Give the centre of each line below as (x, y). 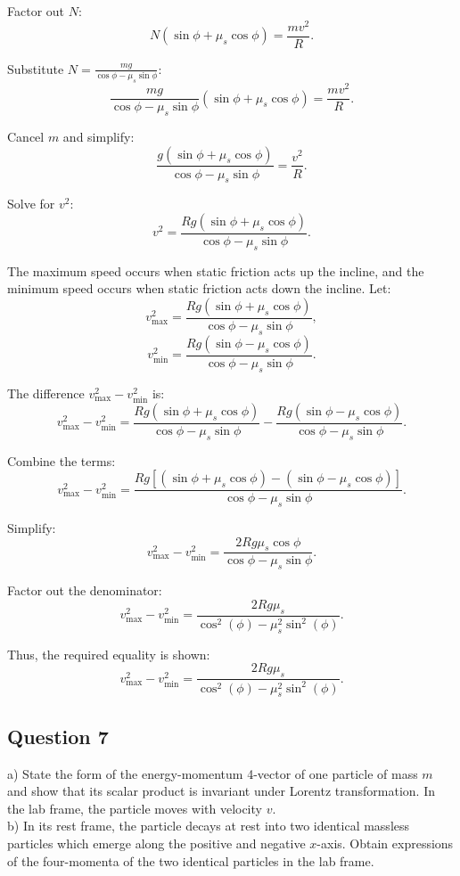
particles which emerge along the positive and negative (156, 843)
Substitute (36, 68)
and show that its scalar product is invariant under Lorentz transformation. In (222, 791)
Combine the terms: (62, 460)
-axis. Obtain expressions (385, 843)
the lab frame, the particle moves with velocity (135, 808)
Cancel (26, 136)
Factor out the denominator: (85, 590)
